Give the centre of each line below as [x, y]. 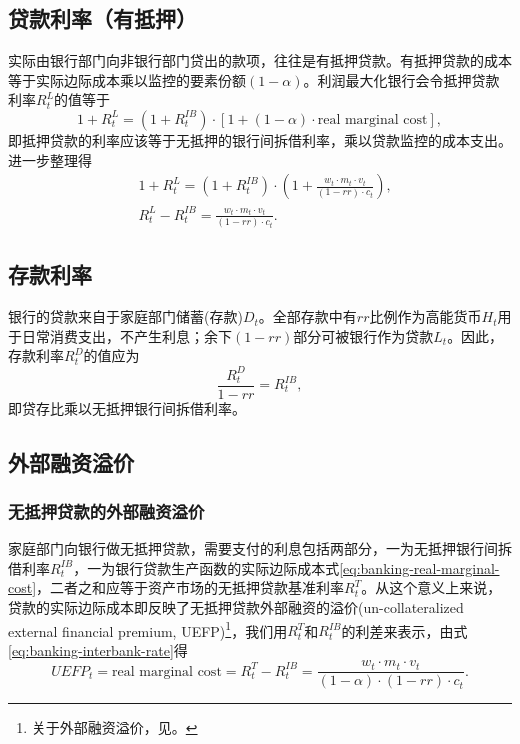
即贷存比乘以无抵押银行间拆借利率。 [127, 407]
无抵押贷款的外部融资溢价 [106, 510]
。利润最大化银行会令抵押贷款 [401, 79]
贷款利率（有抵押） [102, 18]
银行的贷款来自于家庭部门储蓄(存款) [125, 316]
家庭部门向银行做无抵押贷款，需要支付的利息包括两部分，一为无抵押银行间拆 [260, 548]
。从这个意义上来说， [431, 587]
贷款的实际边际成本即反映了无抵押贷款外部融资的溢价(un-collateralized [236, 606]
